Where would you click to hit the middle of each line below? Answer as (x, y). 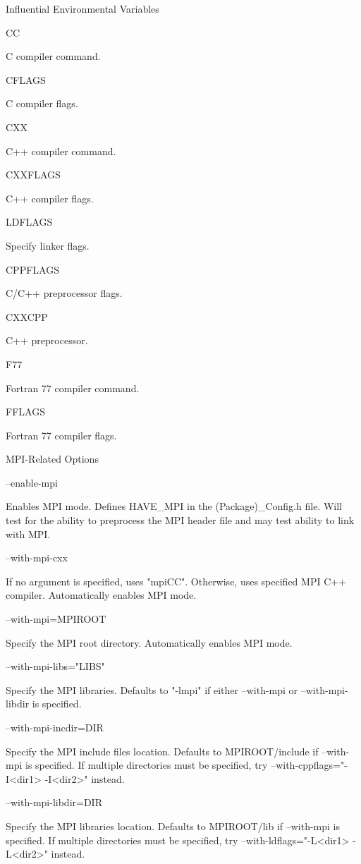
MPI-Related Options (52, 459)
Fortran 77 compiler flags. (61, 435)
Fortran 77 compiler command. (73, 388)
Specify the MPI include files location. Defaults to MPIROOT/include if (162, 751)
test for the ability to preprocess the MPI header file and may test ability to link (180, 520)
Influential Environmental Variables (82, 8)
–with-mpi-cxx (37, 558)
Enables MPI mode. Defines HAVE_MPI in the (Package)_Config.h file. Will (174, 506)
